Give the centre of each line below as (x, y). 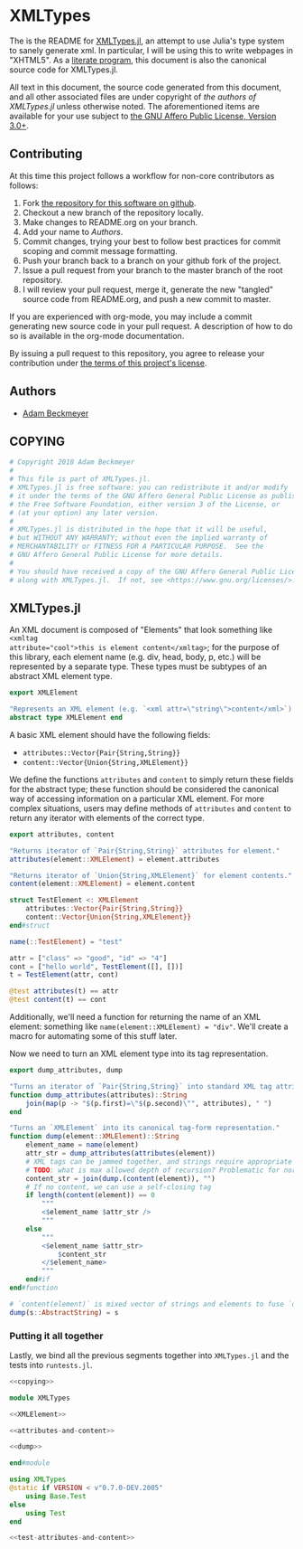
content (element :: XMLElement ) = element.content (102, 884)
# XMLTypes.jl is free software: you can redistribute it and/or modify (149, 487)
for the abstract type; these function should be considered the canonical (144, 789)
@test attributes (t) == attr (64, 991)
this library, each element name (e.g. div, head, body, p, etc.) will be (135, 657)
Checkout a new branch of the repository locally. (113, 213)
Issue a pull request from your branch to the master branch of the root (152, 270)
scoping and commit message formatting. (100, 250)
